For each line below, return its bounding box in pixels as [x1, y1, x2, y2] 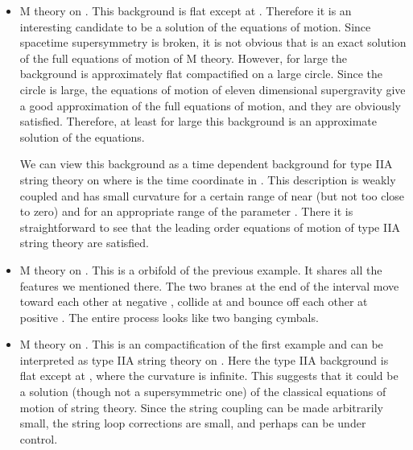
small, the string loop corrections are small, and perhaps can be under [19, 415, 366, 431]
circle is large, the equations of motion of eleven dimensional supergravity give [19, 81, 406, 97]
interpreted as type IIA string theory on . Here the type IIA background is [19, 351, 389, 368]
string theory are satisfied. [19, 234, 149, 251]
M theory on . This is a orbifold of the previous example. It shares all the [19, 261, 382, 278]
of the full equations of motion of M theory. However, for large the [19, 49, 348, 66]
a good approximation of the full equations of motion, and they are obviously [19, 97, 401, 114]
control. [19, 430, 58, 447]
